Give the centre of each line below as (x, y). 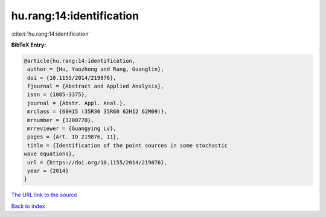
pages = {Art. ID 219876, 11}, (74, 137)
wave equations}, (50, 154)
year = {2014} (48, 171)
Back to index (28, 206)
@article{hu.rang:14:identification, (80, 61)
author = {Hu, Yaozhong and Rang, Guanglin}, (96, 69)
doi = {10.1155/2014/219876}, (72, 78)
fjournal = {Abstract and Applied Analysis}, (96, 86)
